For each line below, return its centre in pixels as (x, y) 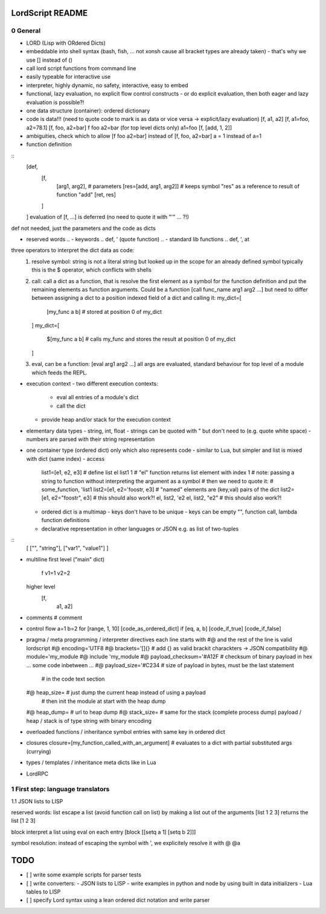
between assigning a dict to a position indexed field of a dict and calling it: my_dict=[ (136, 298)
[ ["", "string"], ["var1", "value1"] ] (67, 548)
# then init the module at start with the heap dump (104, 701)
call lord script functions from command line (81, 68)
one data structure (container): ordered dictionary (88, 110)
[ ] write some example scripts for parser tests (84, 875)
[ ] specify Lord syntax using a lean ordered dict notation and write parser (118, 900)
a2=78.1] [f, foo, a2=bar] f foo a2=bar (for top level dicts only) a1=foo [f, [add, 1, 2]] (129, 128)
